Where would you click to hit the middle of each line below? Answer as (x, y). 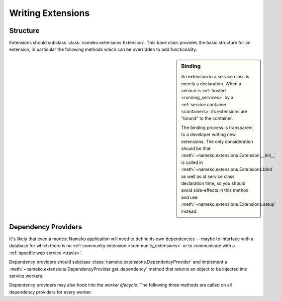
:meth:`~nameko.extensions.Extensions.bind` (227, 169)
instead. (189, 211)
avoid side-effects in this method (215, 190)
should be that (196, 149)
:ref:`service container (204, 104)
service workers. (26, 276)
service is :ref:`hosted (204, 90)
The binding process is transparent (217, 128)
